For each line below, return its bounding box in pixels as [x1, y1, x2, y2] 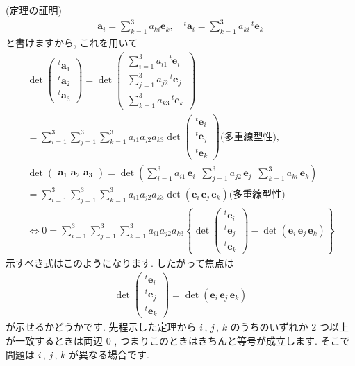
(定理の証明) [6, 3, 62, 17]
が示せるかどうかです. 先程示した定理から [6, 320, 197, 334]
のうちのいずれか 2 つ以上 [230, 320, 349, 334]
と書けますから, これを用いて [6, 35, 138, 49]
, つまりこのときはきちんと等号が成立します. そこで [114, 333, 350, 347]
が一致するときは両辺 [6, 333, 103, 347]
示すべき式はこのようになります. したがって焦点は [6, 256, 234, 270]
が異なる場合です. [69, 347, 149, 361]
